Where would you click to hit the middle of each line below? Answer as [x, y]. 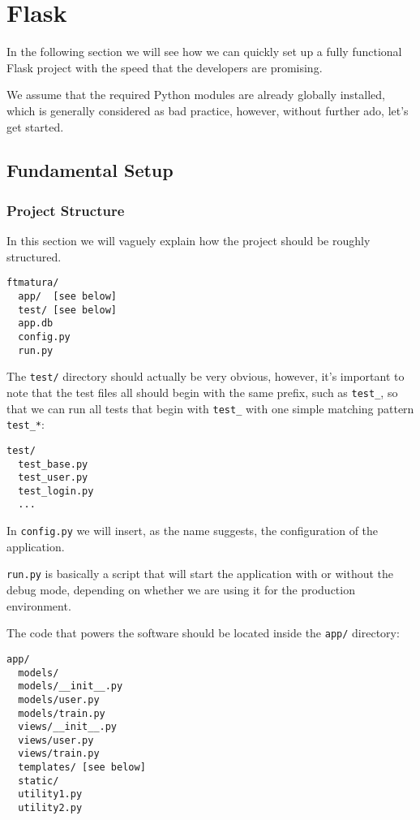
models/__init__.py [71, 686]
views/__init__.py [68, 727]
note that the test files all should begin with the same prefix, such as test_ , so [202, 392]
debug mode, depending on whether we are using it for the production [181, 590]
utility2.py [50, 808]
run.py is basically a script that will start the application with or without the [200, 574]
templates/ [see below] [82, 768]
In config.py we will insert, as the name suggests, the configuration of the [193, 531]
